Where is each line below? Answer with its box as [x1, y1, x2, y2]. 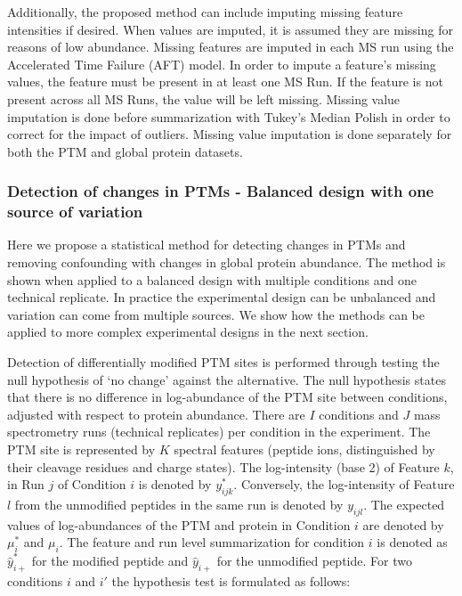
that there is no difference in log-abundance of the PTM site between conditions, [7, 388, 448, 406]
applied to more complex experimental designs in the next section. [7, 322, 369, 341]
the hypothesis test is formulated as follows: [111, 571, 351, 590]
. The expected [363, 495, 445, 513]
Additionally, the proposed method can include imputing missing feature [7, 3, 403, 20]
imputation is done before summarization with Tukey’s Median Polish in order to [7, 107, 450, 126]
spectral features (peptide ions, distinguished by [174, 440, 435, 459]
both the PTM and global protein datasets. [7, 142, 243, 160]
